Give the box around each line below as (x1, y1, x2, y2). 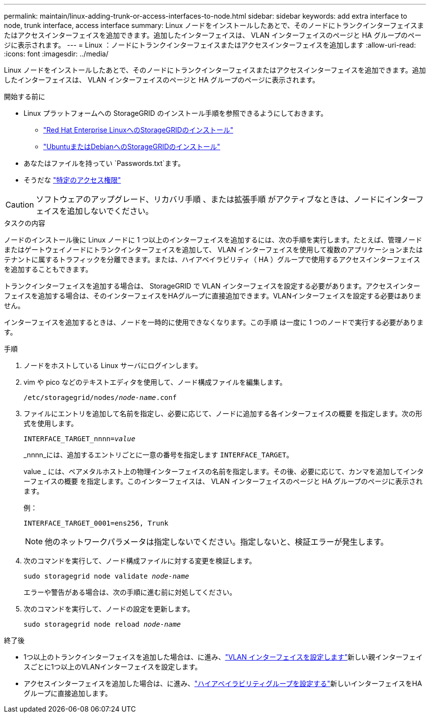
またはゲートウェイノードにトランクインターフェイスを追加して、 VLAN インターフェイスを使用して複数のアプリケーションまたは (4, 245, 423, 254)
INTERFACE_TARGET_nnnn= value (24, 435, 135, 443)
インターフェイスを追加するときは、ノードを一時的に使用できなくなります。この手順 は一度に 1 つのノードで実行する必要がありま (4, 318, 424, 326)
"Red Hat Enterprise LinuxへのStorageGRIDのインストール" (43, 126, 234, 134)
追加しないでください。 (67, 206, 154, 216)
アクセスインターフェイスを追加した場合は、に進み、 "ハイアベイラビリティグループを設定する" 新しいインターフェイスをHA (24, 679, 422, 688)
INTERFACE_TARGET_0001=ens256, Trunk (24, 519, 169, 527)
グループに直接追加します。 (24, 689, 112, 697)
